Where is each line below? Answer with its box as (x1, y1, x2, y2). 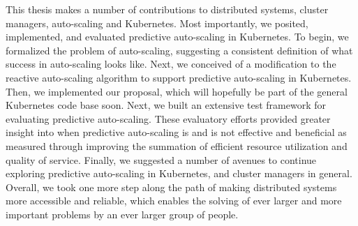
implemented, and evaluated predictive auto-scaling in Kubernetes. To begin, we (6, 29, 349, 44)
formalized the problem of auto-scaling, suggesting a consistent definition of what (6, 43, 353, 57)
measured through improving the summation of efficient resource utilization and (6, 138, 348, 153)
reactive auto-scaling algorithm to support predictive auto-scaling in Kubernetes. (6, 70, 352, 84)
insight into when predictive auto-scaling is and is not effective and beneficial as (6, 125, 347, 140)
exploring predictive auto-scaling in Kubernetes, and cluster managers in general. (6, 166, 352, 181)
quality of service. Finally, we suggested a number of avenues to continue (6, 152, 317, 167)
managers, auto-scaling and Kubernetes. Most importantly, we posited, (6, 15, 308, 30)
